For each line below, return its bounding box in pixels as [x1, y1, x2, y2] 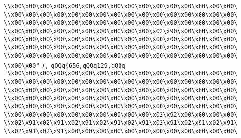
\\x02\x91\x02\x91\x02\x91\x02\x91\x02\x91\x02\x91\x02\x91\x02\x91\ [4, 119, 238, 127]
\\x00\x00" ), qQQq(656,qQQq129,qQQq [4, 62, 125, 69]
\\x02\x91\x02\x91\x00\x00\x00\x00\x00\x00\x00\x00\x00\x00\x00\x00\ [4, 127, 238, 135]
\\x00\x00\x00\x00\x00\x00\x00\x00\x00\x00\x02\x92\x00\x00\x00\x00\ [4, 111, 238, 118]
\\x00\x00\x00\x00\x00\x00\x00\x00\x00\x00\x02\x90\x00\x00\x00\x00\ [4, 27, 238, 34]
